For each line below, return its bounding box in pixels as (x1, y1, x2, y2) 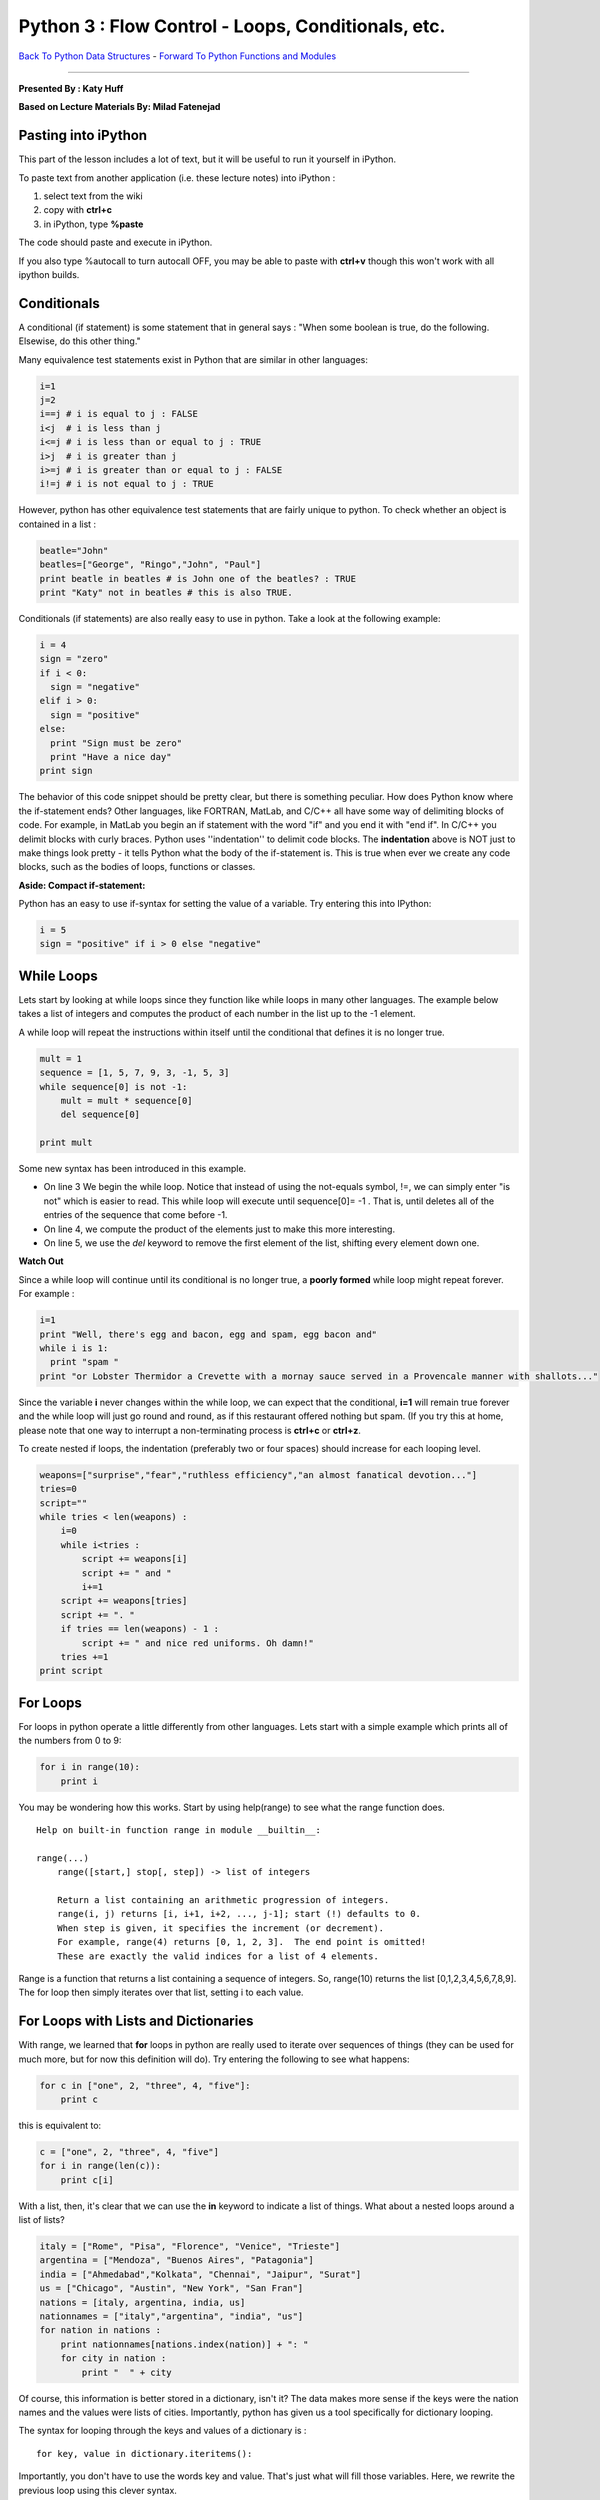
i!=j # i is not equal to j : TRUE (39, 478, 214, 490)
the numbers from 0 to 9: (18, 1735, 122, 1747)
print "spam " (50, 1356, 120, 1368)
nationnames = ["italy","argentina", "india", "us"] (39, 2311, 304, 2322)
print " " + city (81, 2366, 172, 2378)
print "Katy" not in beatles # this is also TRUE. (39, 586, 294, 598)
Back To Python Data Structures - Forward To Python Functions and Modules (18, 50, 337, 62)
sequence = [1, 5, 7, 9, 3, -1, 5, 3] (39, 1067, 230, 1079)
